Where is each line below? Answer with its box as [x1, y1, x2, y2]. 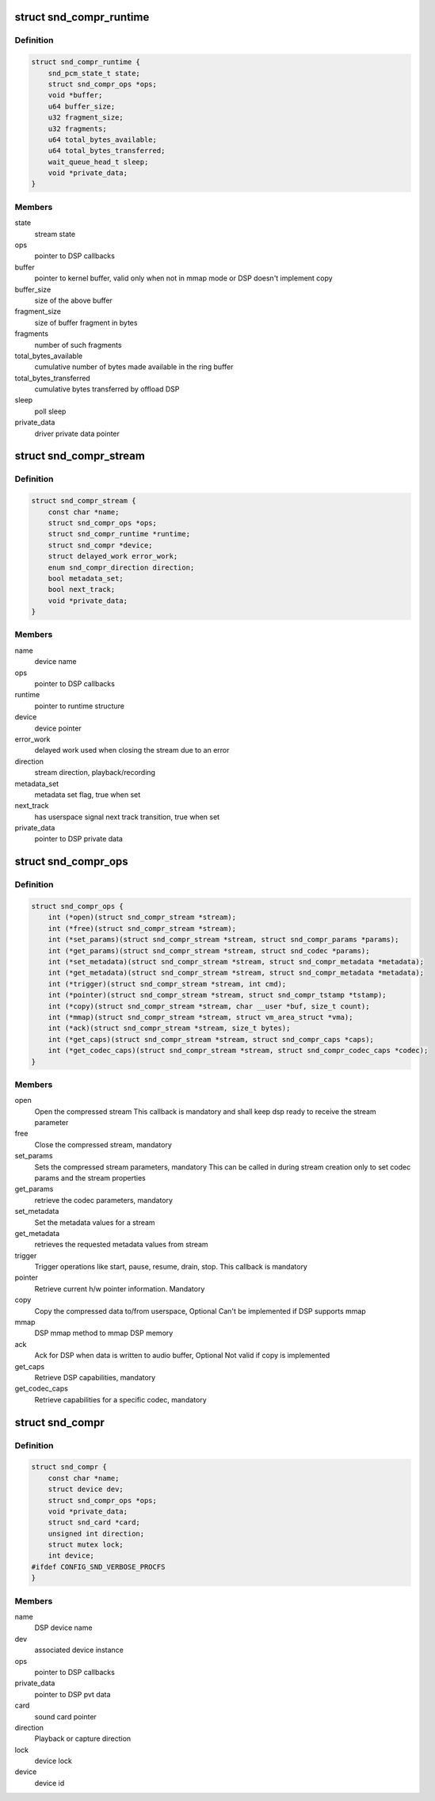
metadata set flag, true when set [34, 789, 141, 799]
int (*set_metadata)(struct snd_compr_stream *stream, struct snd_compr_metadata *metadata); [48, 957, 424, 966]
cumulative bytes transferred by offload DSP [34, 384, 180, 394]
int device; [48, 1551, 95, 1560]
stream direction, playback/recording [34, 768, 156, 777]
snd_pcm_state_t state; [48, 68, 140, 78]
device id [34, 1778, 65, 1788]
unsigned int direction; [48, 1529, 145, 1538]
